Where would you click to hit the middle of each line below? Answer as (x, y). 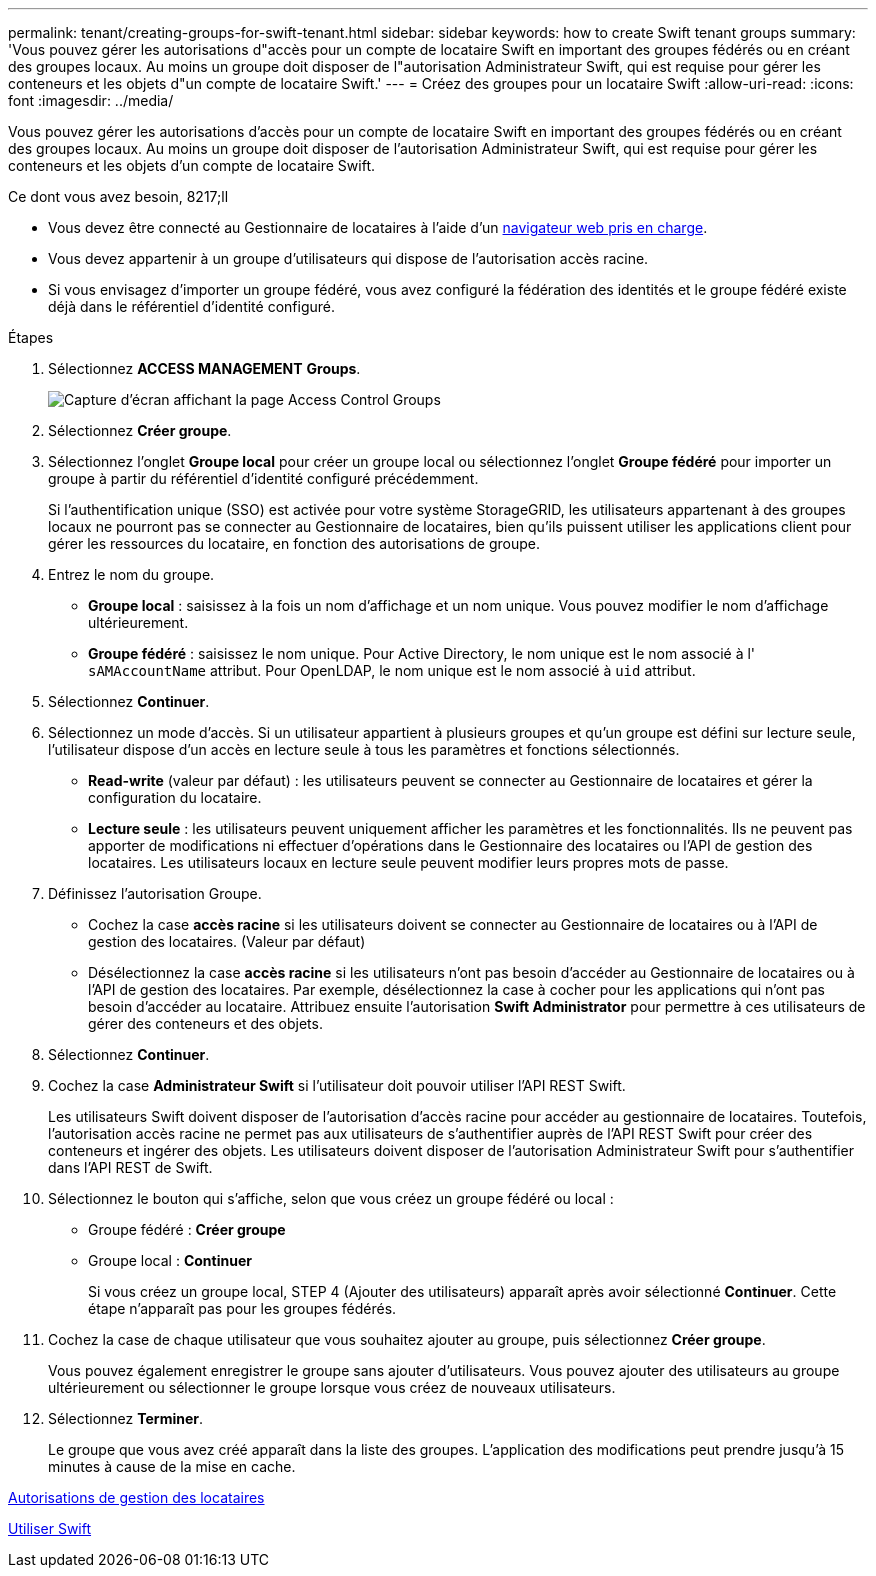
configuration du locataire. (175, 797)
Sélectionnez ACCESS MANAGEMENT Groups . (204, 368)
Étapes (31, 337)
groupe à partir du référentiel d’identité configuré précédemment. (263, 478)
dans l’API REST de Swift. (130, 1167)
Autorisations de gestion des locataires (136, 1497)
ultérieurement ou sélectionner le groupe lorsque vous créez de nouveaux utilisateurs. (332, 1387)
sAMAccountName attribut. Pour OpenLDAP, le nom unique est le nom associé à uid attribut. (392, 670)
